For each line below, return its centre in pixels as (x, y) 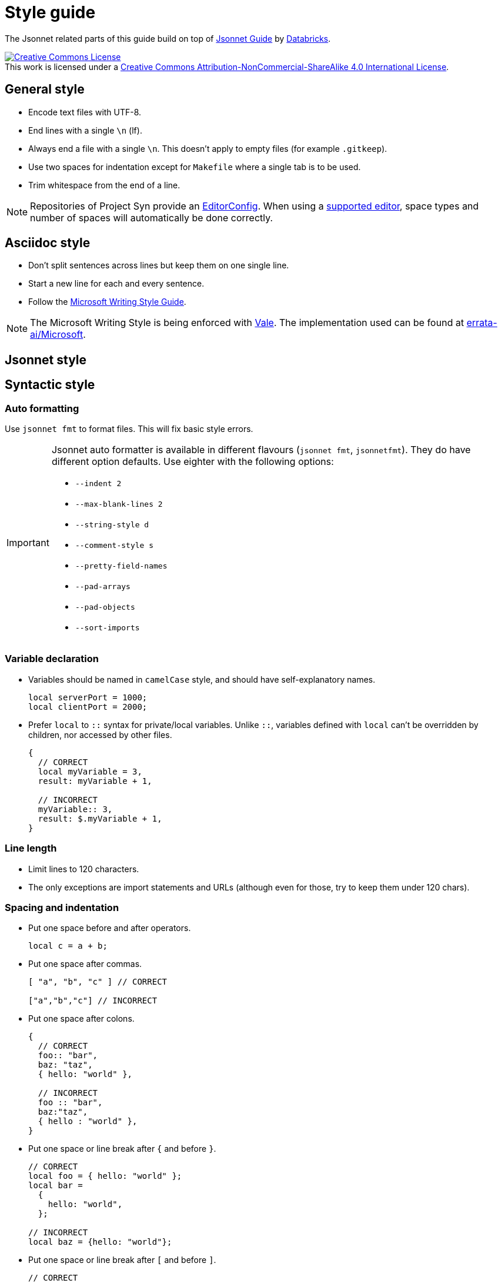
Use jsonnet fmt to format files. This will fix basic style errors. (129, 429)
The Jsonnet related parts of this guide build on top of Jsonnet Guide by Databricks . (168, 38)
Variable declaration (52, 659)
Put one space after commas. (85, 964)
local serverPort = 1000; (88, 697)
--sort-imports (107, 628)
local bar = (56, 1186)
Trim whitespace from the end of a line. (104, 185)
